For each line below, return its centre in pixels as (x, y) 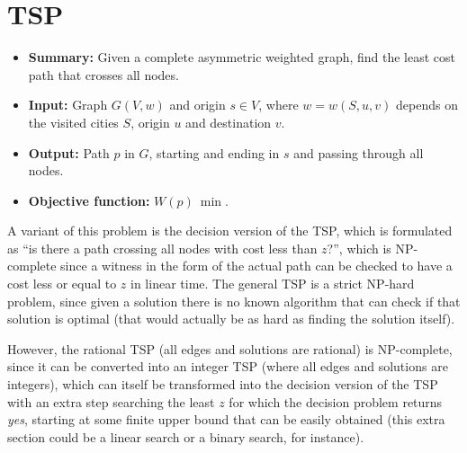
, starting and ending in (214, 152)
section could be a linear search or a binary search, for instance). (186, 436)
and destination (229, 122)
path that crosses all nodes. (103, 74)
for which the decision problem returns (336, 401)
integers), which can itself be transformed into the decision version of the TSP (223, 384)
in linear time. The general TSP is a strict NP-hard (273, 284)
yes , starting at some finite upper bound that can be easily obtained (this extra (226, 419)
